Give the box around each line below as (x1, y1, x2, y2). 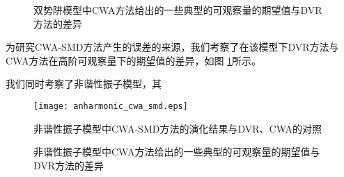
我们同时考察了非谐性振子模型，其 (6, 76, 162, 91)
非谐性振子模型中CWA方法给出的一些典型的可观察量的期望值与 (33, 144, 320, 159)
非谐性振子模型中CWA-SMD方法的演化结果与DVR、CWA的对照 (33, 121, 322, 135)
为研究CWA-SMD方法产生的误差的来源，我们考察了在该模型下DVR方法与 (6, 40, 339, 54)
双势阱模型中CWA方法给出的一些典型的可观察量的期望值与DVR (33, 3, 322, 17)
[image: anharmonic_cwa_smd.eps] (33, 101, 188, 111)
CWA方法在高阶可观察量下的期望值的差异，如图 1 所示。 (6, 53, 262, 67)
